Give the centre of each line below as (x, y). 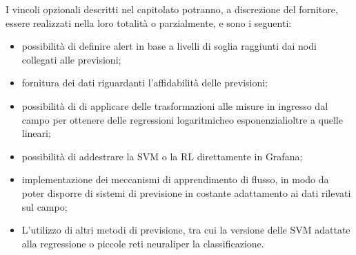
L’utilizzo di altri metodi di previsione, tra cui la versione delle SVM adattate (186, 230)
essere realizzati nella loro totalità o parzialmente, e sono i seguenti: (149, 22)
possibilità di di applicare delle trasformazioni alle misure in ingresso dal (175, 105)
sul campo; (44, 206)
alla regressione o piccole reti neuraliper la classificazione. (143, 243)
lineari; (36, 133)
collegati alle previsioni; (71, 59)
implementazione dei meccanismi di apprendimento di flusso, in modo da (175, 179)
